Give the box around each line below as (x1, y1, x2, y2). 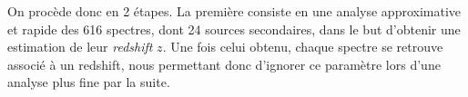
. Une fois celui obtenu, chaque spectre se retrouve (162, 37, 443, 56)
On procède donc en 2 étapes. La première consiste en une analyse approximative (7, 2, 462, 20)
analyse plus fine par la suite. (7, 73, 170, 92)
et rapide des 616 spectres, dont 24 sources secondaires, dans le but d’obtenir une (7, 19, 461, 38)
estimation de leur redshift (7, 37, 153, 56)
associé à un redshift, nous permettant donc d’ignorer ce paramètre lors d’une (7, 54, 441, 73)
